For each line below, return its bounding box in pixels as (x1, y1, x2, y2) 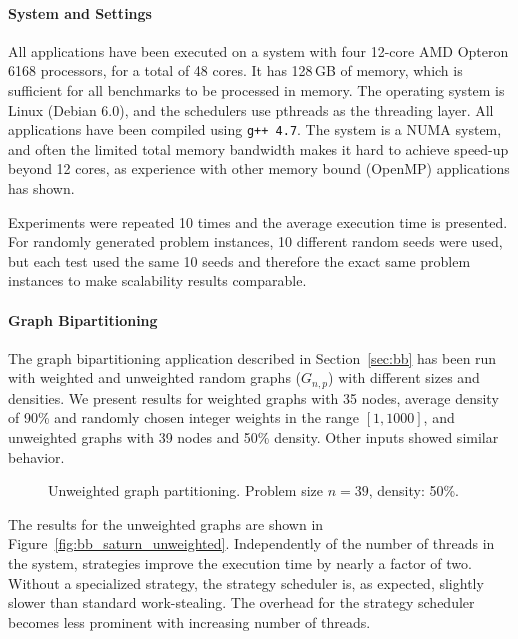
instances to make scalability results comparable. (8, 270, 307, 291)
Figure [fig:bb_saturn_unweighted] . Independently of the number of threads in (8, 533, 495, 554)
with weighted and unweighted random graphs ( (8, 367, 302, 388)
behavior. (8, 446, 65, 467)
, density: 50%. (368, 480, 460, 501)
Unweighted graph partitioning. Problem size (48, 480, 323, 501)
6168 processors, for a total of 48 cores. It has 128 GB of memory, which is (8, 60, 463, 81)
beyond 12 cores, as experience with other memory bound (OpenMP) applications (8, 158, 510, 179)
